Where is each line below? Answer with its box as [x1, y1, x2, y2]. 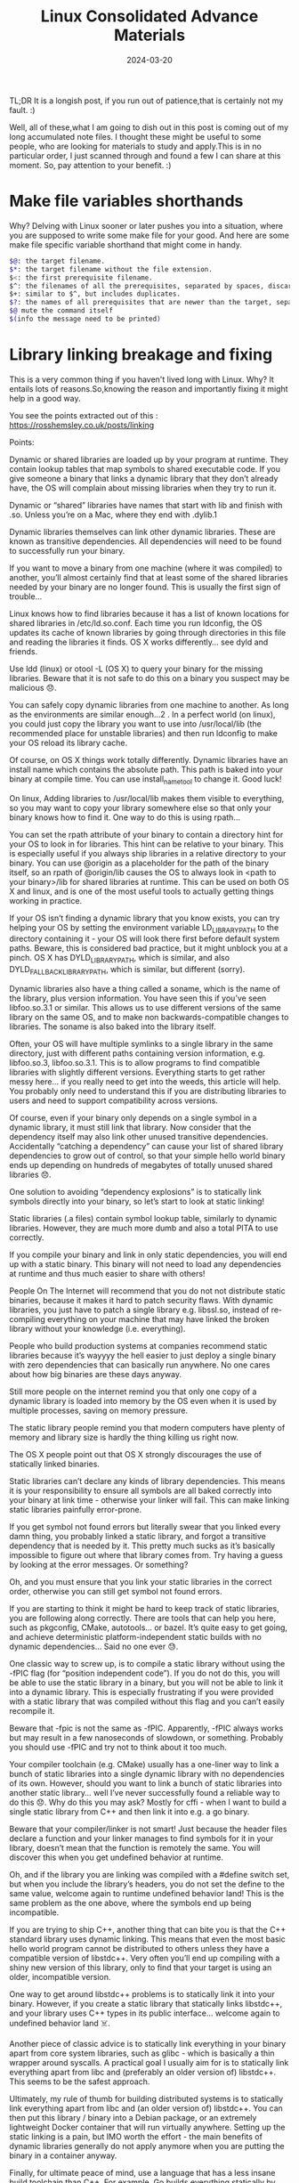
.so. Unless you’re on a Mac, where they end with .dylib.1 [9, 509, 218, 520]
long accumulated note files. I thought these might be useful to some [9, 131, 262, 142]
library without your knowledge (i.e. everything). [9, 1324, 186, 1334]
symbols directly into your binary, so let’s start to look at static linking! [9, 1196, 265, 1206]
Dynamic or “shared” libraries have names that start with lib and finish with [9, 499, 283, 510]
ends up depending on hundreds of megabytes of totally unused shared [9, 1160, 273, 1170]
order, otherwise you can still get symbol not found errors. [9, 1587, 222, 1596]
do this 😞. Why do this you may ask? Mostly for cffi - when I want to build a [9, 1797, 287, 1807]
